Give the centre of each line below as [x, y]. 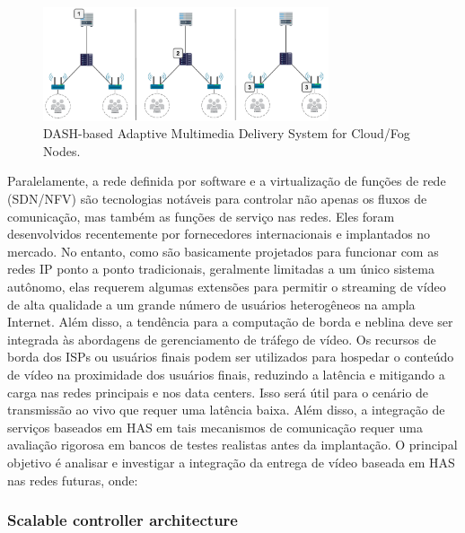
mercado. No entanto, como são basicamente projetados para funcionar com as [223, 251]
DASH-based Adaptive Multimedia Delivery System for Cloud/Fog [227, 133]
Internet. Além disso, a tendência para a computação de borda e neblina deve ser [230, 322]
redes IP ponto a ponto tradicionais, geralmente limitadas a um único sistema [221, 269]
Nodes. [62, 150]
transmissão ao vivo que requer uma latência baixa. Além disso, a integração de [226, 410]
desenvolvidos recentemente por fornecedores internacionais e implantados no [219, 234]
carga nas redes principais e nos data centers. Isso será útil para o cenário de [218, 392]
